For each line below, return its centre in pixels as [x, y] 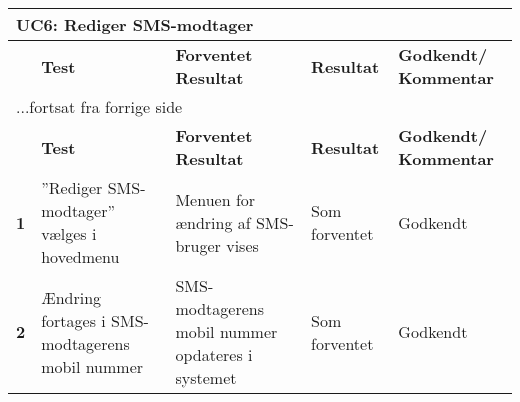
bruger [198, 245]
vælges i [69, 233]
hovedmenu [80, 256]
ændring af [213, 222]
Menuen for [215, 199]
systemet [206, 377]
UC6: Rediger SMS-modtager [135, 24]
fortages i [73, 320]
